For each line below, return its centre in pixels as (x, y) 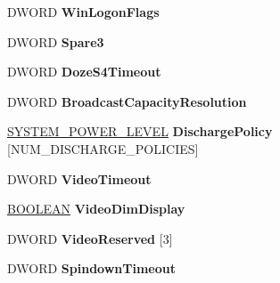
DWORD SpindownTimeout (92, 268)
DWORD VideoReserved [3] (90, 238)
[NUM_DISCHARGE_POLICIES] (103, 148)
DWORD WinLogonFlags (83, 12)
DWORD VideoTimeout (79, 178)
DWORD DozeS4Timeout (84, 72)
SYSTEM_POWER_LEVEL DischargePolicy (140, 131)
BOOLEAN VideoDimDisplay (96, 209)
